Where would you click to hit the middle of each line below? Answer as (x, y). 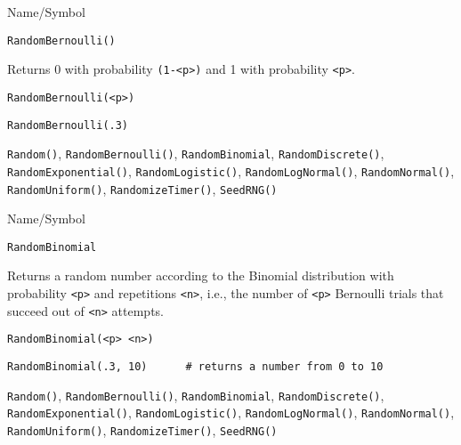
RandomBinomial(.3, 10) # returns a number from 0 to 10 (195, 367)
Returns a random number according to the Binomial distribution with (201, 275)
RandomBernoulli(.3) (68, 125)
